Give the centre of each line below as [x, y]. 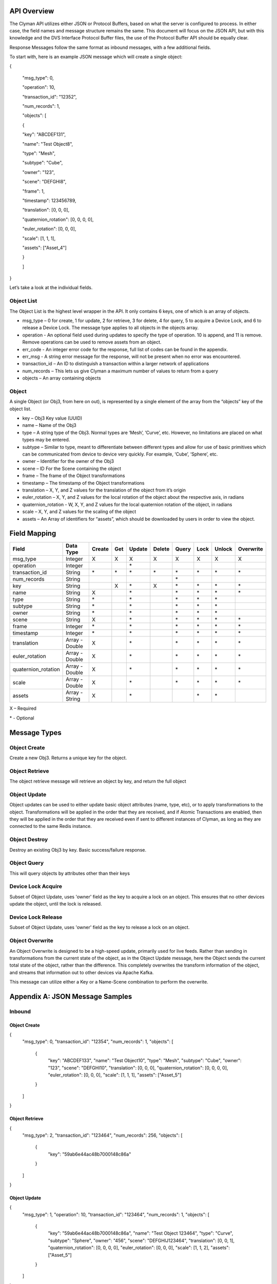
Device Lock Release [36, 917]
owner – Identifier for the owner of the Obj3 [68, 461]
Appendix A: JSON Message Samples [71, 996]
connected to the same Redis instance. [51, 826]
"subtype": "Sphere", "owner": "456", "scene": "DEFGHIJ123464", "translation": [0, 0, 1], [141, 1240]
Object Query [26, 863]
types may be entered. [46, 440]
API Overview [32, 11]
